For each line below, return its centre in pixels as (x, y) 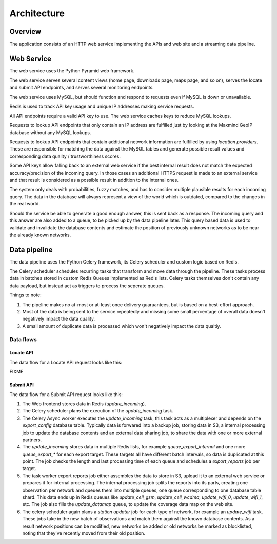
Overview (25, 32)
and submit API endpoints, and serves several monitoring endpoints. (82, 87)
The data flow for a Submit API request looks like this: (66, 394)
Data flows (23, 339)
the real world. (25, 204)
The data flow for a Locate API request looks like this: (66, 362)
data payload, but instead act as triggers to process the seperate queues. (87, 286)
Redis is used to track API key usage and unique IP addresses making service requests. (102, 106)
